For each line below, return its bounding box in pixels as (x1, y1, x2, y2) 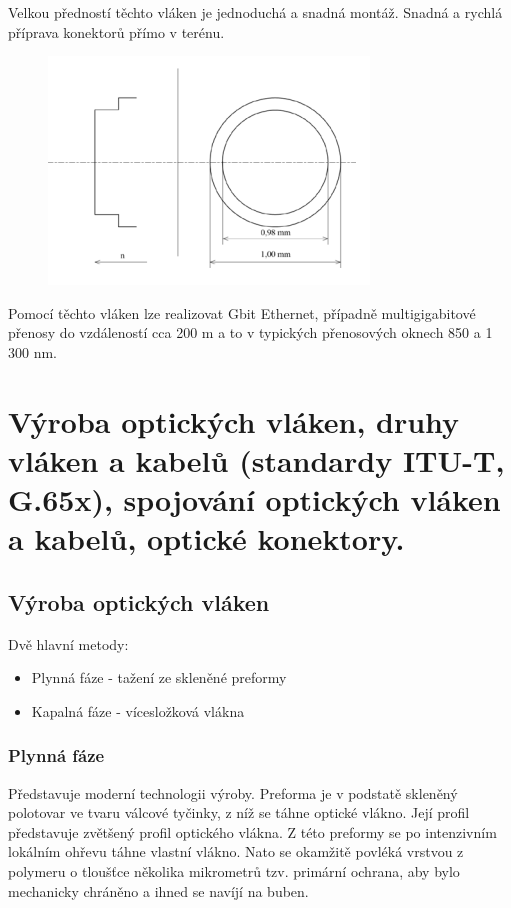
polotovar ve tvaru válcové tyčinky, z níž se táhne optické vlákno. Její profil (8, 802, 470, 823)
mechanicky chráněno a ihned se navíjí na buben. (8, 880, 309, 901)
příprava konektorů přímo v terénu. (8, 21, 225, 42)
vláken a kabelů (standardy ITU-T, (8, 439, 505, 480)
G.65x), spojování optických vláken (8, 479, 501, 520)
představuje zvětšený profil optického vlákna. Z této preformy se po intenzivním (8, 821, 497, 842)
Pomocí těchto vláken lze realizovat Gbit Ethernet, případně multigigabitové (8, 302, 476, 323)
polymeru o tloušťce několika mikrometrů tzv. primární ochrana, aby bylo (8, 861, 460, 882)
